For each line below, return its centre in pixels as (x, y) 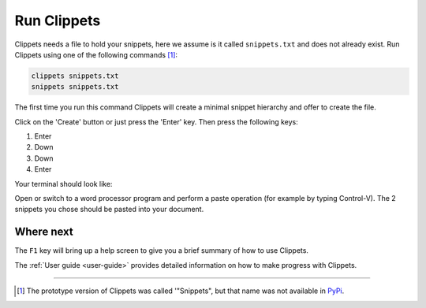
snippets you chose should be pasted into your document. (109, 210)
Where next (44, 232)
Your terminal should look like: (64, 184)
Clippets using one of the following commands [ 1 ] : (96, 54)
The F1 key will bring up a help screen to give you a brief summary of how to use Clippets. (162, 250)
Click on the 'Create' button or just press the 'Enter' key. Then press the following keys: (157, 121)
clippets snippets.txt (75, 76)
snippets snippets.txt (75, 87)
